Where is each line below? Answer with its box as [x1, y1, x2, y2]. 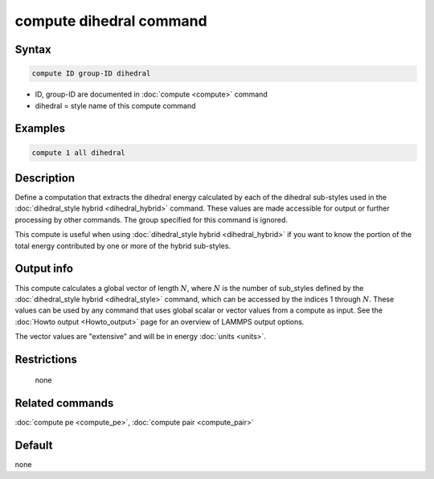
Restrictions [14, 352, 78, 366]
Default [14, 439, 53, 452]
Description [14, 171, 76, 185]
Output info [14, 262, 74, 276]
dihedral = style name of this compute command [35, 100, 196, 110]
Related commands [14, 396, 114, 410]
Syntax [14, 43, 51, 56]
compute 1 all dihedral [31, 148, 126, 157]
